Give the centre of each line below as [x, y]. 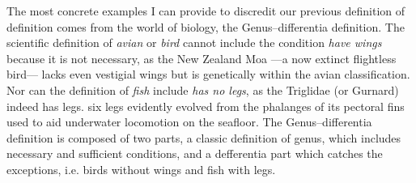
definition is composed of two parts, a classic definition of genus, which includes [204, 137]
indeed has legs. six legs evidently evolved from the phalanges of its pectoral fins [206, 106]
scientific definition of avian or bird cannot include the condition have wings [194, 43]
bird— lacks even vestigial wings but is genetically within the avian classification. [208, 74]
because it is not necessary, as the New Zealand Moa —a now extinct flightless [202, 58]
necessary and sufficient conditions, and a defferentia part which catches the [195, 153]
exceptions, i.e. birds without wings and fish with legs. [141, 169]
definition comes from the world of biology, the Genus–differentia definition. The [206, 26]
